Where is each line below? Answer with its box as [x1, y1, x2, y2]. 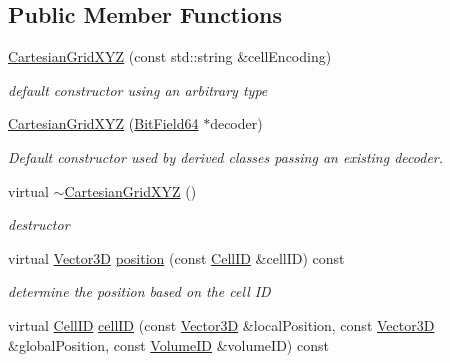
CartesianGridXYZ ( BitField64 [8, 113, 199, 134]
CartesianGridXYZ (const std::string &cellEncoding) [8, 46, 332, 67]
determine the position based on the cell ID [8, 281, 271, 302]
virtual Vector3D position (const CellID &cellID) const [8, 247, 345, 268]
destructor [8, 214, 70, 235]
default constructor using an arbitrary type [8, 79, 268, 100]
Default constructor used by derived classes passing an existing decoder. [8, 146, 444, 167]
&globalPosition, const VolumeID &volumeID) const [8, 334, 329, 355]
